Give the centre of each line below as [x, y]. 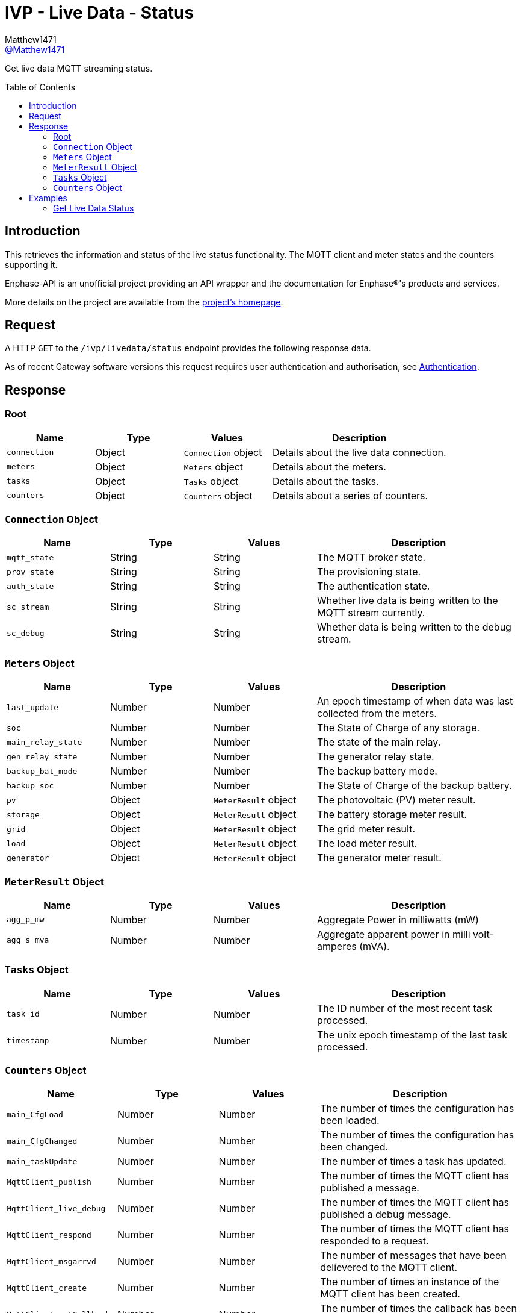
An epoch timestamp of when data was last [415, 701]
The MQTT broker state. [371, 557]
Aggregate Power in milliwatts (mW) [398, 919]
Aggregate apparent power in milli [394, 934]
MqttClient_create [47, 1288]
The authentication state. [374, 586]
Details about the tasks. [325, 481]
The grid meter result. [366, 829]
